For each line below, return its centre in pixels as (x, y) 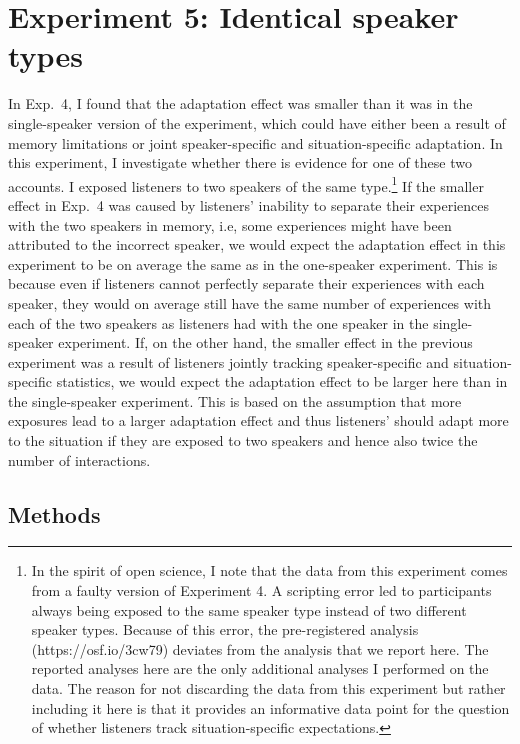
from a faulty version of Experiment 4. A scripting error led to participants (261, 590)
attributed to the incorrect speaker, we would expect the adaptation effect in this (257, 244)
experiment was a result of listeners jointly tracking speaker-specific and (228, 361)
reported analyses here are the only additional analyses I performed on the (260, 668)
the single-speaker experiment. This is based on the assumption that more (235, 400)
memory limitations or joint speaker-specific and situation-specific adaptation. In (255, 142)
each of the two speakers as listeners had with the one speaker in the (218, 322)
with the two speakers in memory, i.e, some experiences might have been (230, 224)
